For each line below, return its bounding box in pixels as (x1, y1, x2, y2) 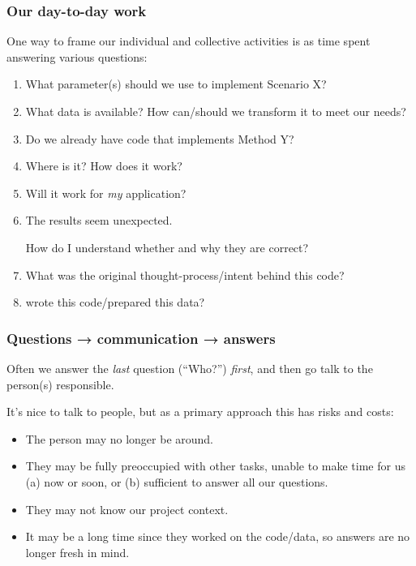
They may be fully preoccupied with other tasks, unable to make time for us (25, 457, 405, 474)
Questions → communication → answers (6, 328, 276, 348)
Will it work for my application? (25, 184, 187, 201)
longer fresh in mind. (25, 543, 130, 560)
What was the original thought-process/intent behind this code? (25, 266, 345, 283)
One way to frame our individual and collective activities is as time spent (6, 32, 371, 49)
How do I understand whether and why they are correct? (25, 238, 309, 255)
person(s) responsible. (6, 375, 114, 392)
